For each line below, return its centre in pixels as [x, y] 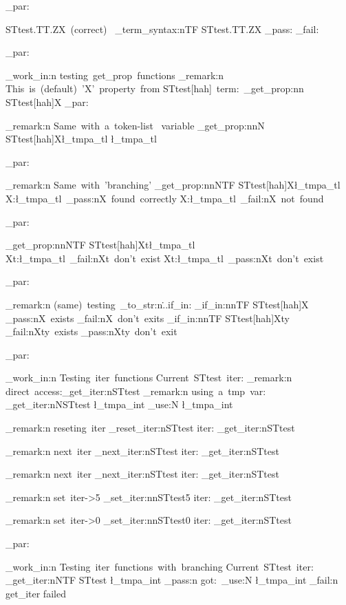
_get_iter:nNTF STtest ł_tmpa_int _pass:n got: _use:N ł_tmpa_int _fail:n [172, 580]
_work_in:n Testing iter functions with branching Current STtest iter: [160, 566]
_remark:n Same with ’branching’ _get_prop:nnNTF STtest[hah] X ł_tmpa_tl [173, 185]
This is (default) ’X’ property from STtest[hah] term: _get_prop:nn [155, 88]
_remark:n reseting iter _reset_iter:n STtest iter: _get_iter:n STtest [150, 428]
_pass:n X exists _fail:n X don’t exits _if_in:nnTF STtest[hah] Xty [148, 318]
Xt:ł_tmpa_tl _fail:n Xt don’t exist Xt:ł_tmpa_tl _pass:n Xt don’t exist [165, 258]
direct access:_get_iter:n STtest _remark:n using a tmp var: [136, 391]
